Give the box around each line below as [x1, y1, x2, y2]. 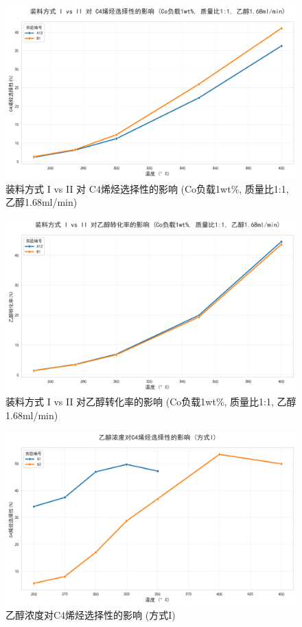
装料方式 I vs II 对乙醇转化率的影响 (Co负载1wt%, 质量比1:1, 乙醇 [5, 394, 297, 409]
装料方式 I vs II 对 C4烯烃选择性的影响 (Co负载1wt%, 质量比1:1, [5, 181, 289, 195]
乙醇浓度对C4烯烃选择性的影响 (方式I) [5, 607, 176, 621]
